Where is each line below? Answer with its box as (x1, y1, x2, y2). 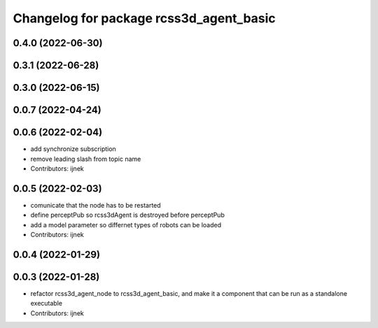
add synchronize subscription (30, 145, 117, 153)
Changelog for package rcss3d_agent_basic (13, 10, 276, 26)
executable (30, 299, 63, 308)
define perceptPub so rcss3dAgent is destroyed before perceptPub (30, 211, 225, 220)
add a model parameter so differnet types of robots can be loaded (30, 220, 222, 229)
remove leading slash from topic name (30, 155, 141, 163)
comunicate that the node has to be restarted (30, 201, 161, 209)
